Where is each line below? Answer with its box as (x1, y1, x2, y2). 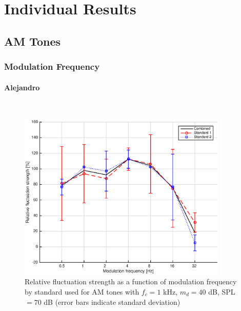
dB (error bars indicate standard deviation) (44, 296, 180, 307)
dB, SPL (208, 286, 235, 297)
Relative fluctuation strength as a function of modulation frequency (25, 276, 237, 287)
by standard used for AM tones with (25, 286, 139, 297)
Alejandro (4, 82, 40, 92)
